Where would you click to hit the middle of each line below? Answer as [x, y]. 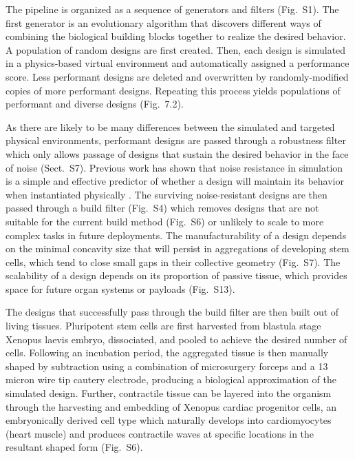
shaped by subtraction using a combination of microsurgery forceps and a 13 [167, 366]
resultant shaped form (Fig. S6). [74, 447]
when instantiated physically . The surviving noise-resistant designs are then [166, 194]
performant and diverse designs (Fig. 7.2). [95, 104]
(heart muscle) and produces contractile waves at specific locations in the [160, 433]
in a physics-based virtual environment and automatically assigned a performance [177, 63]
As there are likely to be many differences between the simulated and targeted [170, 126]
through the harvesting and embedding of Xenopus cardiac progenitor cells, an [171, 406]
